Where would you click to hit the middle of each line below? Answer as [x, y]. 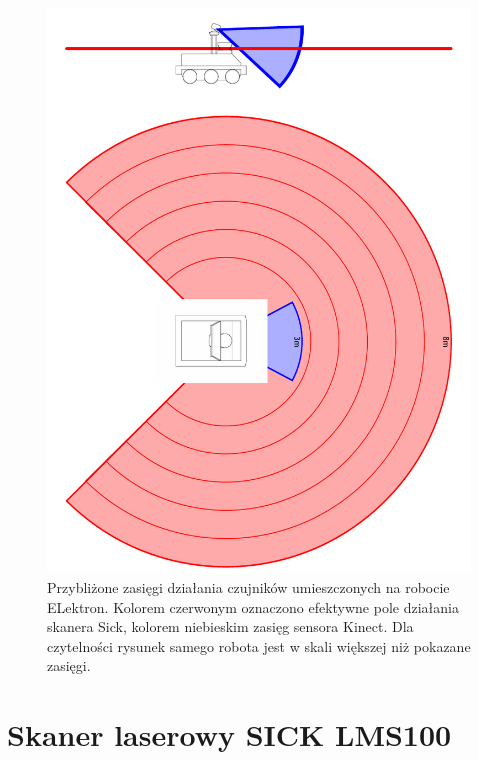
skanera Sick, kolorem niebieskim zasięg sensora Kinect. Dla [230, 626]
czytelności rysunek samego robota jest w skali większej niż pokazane [259, 645]
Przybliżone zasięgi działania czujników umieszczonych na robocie [248, 586]
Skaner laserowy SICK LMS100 [229, 734]
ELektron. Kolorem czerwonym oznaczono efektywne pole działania [253, 606]
